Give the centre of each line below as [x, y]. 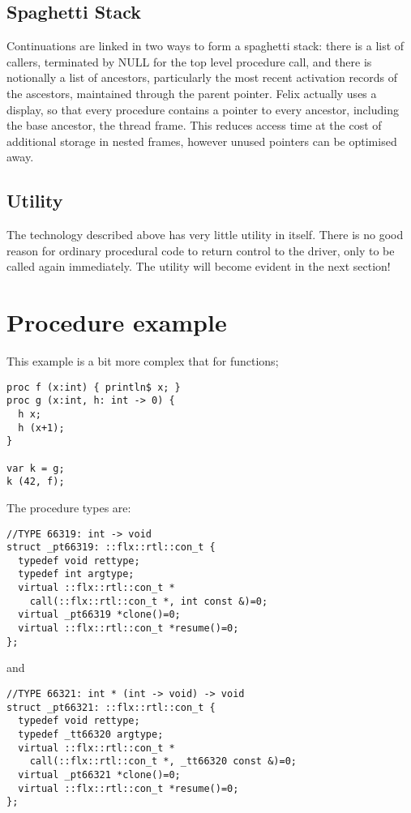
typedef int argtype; [76, 574]
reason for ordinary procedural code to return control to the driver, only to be [201, 250]
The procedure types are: [69, 507]
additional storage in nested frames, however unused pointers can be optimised [202, 141]
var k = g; [36, 468]
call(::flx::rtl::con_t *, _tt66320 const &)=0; [163, 762]
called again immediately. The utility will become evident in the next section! [199, 266]
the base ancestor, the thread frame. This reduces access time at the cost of [194, 125]
